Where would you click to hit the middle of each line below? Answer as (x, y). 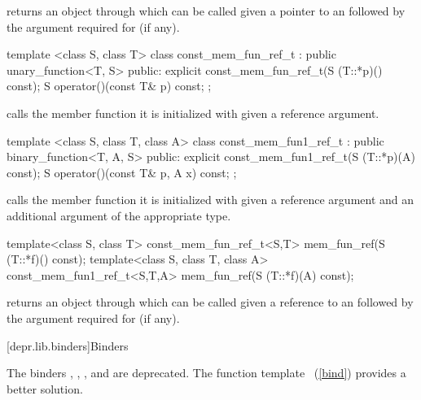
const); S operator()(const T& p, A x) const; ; (122, 172)
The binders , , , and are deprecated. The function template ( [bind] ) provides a (206, 373)
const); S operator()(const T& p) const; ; (109, 86)
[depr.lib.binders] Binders (68, 345)
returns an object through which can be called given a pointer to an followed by (206, 11)
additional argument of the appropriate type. (119, 215)
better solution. (45, 388)
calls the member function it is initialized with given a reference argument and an (210, 200)
